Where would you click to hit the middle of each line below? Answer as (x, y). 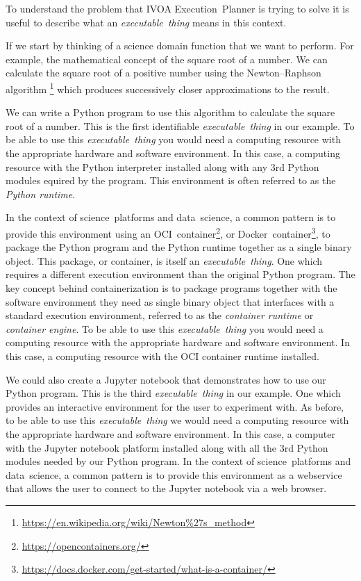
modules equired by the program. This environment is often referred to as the (171, 180)
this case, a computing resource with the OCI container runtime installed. (162, 355)
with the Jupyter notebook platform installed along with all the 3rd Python (167, 447)
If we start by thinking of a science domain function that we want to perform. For (180, 46)
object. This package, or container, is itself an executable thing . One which (164, 260)
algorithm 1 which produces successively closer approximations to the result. (168, 88)
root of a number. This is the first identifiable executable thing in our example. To (180, 125)
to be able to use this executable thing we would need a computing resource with (177, 420)
